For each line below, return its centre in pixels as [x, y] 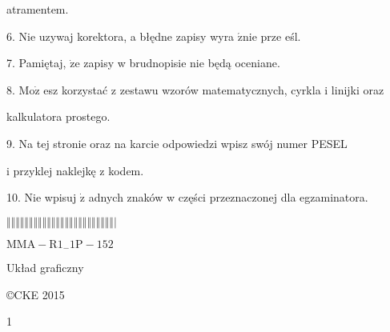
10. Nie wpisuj [42, 197]
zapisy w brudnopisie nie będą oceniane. [182, 63]
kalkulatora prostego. [58, 116]
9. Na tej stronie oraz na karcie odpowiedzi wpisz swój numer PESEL [177, 143]
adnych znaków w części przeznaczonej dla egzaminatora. [228, 197]
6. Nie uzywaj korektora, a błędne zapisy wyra [121, 36]
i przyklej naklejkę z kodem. [75, 170]
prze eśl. [281, 36]
